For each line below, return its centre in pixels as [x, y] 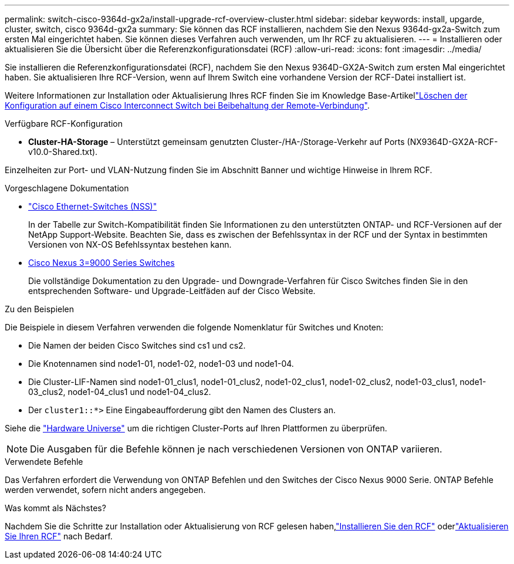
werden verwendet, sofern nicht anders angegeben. [105, 490]
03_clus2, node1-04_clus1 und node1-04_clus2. [120, 392]
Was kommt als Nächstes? [55, 508]
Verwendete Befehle [44, 462]
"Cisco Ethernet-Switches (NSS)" [93, 206]
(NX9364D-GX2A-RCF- [452, 142]
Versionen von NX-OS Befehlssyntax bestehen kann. [130, 244]
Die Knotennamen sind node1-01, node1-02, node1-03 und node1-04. [161, 364]
